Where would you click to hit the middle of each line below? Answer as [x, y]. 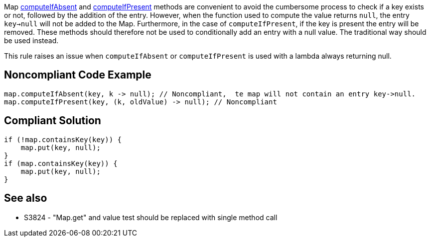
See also [26, 198]
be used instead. [31, 40]
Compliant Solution [53, 121]
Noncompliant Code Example [78, 75]
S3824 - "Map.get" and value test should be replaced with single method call [151, 217]
